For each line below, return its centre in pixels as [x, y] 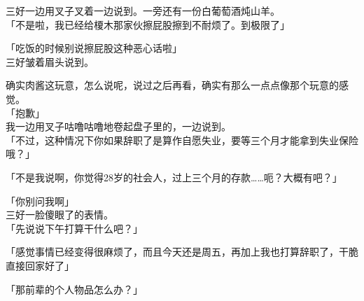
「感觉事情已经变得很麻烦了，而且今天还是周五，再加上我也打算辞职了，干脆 [182, 252]
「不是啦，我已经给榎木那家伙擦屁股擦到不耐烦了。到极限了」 [148, 24]
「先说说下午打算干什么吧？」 [74, 228]
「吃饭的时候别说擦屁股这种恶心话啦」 [94, 48]
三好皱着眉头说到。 [50, 61]
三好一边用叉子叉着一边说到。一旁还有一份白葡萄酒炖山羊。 [143, 10]
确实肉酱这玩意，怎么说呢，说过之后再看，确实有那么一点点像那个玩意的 [172, 85]
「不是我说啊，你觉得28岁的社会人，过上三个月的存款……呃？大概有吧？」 [174, 177]
